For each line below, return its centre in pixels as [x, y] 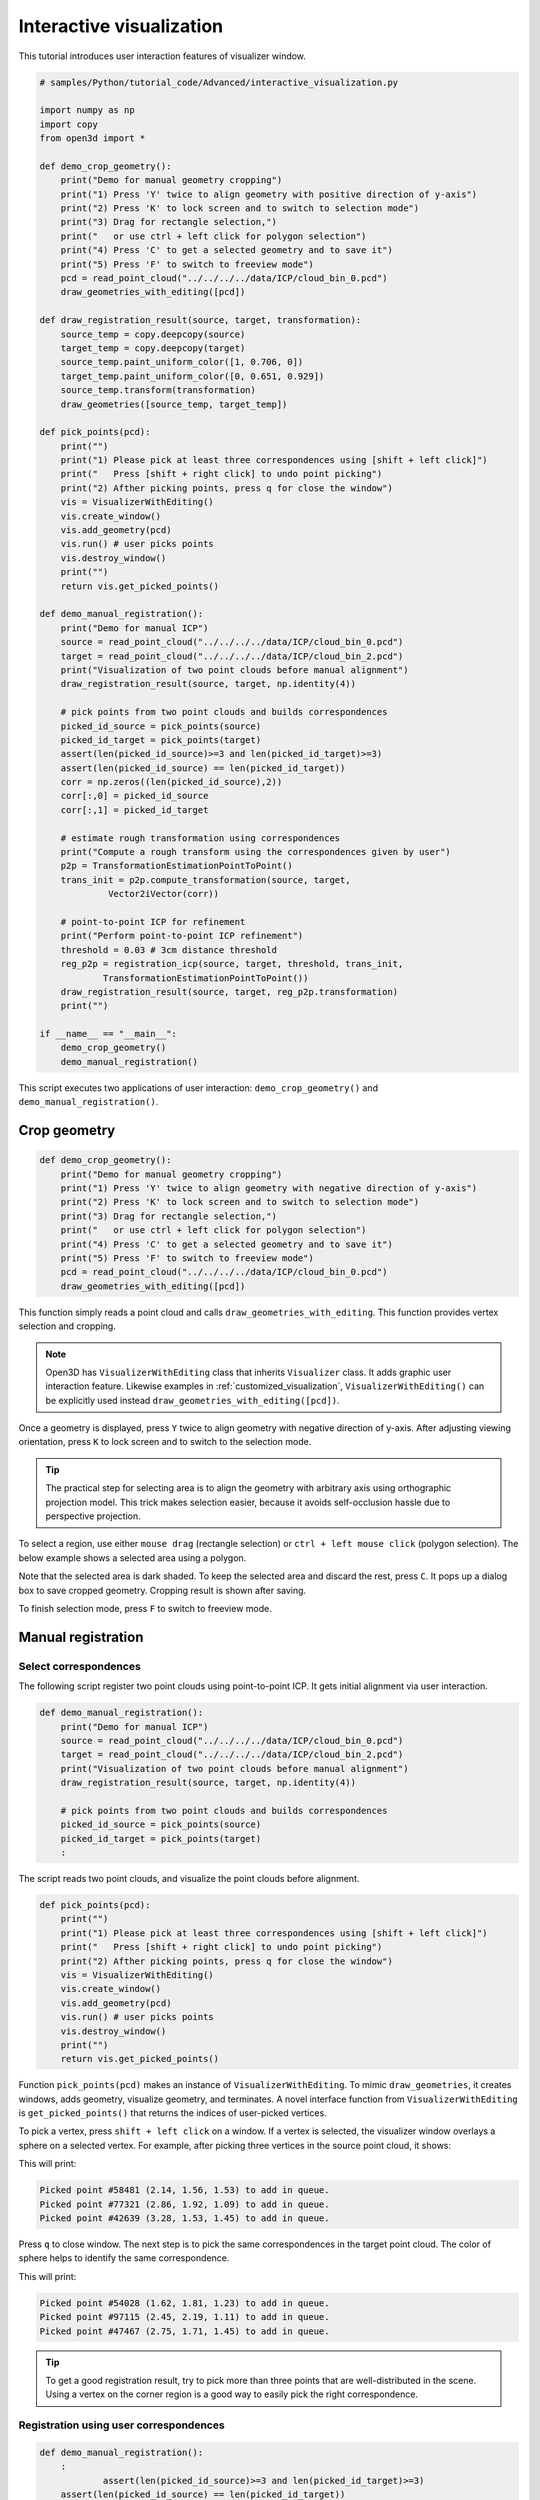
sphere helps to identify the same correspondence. [124, 2258]
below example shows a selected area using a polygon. [132, 1557]
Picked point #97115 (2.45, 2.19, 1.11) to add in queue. [184, 2317]
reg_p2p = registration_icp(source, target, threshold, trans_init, [232, 964]
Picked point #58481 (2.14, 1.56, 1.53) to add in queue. [184, 2190]
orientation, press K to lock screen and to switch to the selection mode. [165, 1442]
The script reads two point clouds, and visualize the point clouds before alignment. [189, 1879]
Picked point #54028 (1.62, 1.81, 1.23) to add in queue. [184, 2303]
